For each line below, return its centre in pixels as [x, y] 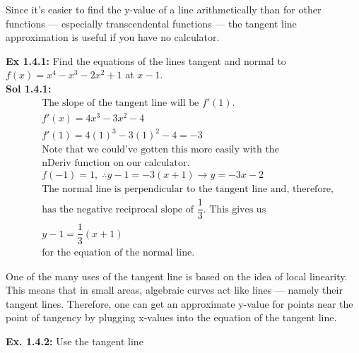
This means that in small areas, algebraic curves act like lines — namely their [174, 290]
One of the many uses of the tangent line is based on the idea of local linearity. [177, 276]
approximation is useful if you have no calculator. [113, 37]
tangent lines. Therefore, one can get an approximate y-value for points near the [179, 303]
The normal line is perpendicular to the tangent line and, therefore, [188, 190]
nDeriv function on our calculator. [116, 163]
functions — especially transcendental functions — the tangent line [151, 23]
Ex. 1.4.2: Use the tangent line [75, 341]
